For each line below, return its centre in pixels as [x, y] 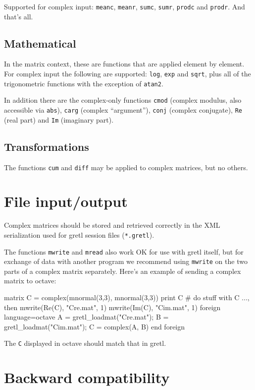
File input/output [66, 201]
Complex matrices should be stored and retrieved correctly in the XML [112, 225]
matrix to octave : [30, 281]
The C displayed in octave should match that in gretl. [85, 343]
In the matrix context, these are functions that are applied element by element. [124, 64]
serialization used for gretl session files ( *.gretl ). [79, 234]
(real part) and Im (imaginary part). [59, 119]
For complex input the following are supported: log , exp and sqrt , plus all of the [127, 74]
